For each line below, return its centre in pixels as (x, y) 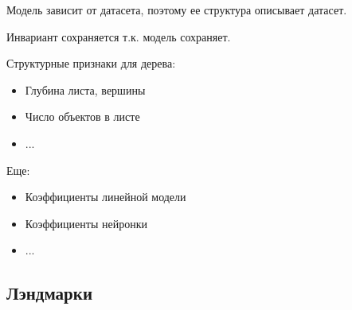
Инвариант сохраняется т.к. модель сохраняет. (119, 36)
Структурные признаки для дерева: (91, 63)
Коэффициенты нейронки (86, 223)
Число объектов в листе (82, 116)
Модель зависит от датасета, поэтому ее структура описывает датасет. (177, 10)
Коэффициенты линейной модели (106, 197)
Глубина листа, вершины (85, 89)
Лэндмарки (49, 293)
